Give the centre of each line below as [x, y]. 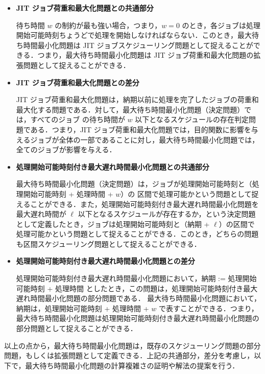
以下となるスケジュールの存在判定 [192, 119]
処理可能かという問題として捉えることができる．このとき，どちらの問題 [137, 234]
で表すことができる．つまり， [208, 308]
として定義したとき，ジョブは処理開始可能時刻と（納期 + [113, 224]
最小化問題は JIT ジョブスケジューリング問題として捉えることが [145, 45]
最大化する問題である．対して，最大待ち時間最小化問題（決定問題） [130, 109]
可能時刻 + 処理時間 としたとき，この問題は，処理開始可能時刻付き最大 [137, 288]
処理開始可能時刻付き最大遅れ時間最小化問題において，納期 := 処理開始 [136, 278]
